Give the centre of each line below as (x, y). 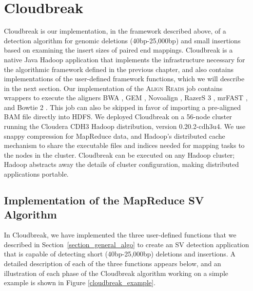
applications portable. (36, 174)
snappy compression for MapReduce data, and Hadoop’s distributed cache (115, 136)
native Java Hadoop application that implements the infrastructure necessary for (125, 59)
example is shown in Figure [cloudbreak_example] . (80, 282)
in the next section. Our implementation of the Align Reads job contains (113, 88)
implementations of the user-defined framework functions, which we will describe (124, 79)
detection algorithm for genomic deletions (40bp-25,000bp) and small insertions (122, 40)
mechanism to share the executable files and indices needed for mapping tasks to (124, 145)
